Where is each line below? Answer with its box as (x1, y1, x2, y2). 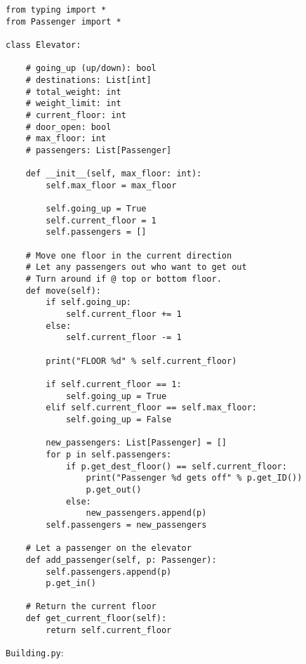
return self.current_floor (46, 625, 172, 635)
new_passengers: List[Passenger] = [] (46, 438, 227, 448)
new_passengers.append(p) (86, 508, 207, 519)
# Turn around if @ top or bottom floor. (25, 274, 222, 285)
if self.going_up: (46, 297, 131, 308)
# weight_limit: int (25, 98, 121, 109)
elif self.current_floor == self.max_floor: (46, 403, 257, 413)
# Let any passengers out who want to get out (25, 262, 247, 273)
